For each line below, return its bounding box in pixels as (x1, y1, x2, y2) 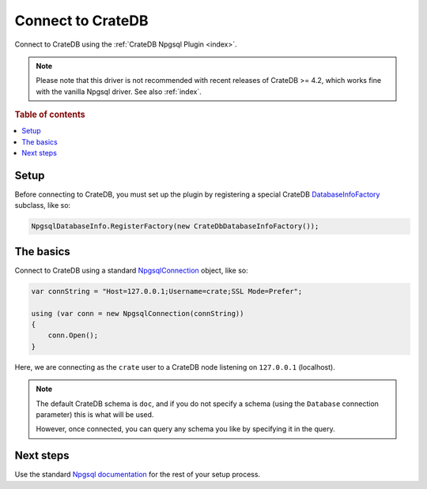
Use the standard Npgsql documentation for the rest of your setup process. (14, 470, 261, 480)
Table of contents (14, 109, 86, 120)
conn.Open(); (47, 331, 99, 340)
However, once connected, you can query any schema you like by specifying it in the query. (36, 424, 335, 434)
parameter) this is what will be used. (36, 410, 154, 419)
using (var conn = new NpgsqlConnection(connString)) (31, 309, 244, 318)
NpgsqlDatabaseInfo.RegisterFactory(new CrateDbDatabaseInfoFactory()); (31, 222, 319, 231)
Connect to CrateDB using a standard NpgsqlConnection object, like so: (14, 265, 248, 275)
